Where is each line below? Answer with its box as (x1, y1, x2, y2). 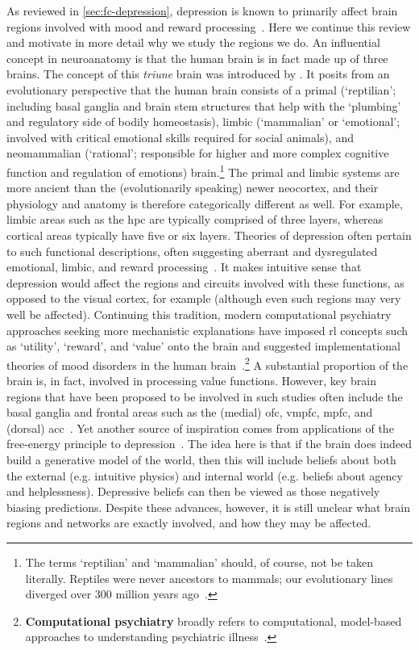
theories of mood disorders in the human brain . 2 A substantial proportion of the (6, 354, 409, 373)
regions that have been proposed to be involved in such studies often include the (6, 388, 403, 405)
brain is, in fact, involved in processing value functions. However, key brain (6, 371, 376, 388)
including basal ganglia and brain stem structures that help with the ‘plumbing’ (6, 97, 401, 114)
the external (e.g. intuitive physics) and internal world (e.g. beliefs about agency (6, 467, 403, 484)
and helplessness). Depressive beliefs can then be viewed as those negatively (6, 483, 380, 500)
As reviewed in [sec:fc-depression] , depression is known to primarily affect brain (6, 2, 398, 19)
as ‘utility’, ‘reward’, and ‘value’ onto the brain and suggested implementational (6, 338, 400, 354)
